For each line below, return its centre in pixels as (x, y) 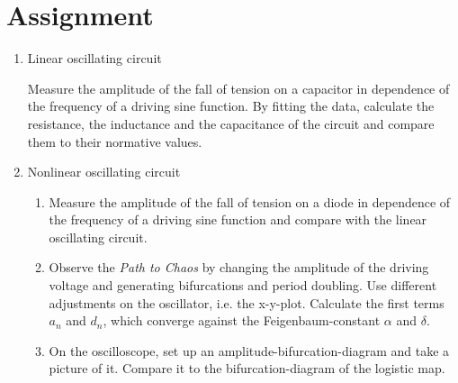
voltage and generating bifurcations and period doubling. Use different (243, 285)
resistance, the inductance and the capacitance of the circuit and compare (231, 123)
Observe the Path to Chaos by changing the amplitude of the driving (239, 267)
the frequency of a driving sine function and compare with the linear (238, 219)
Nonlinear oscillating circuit (104, 172)
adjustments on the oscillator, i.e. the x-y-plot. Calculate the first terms (247, 302)
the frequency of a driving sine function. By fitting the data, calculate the (231, 106)
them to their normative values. (115, 141)
